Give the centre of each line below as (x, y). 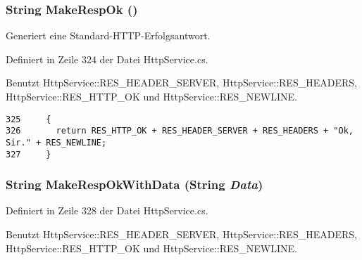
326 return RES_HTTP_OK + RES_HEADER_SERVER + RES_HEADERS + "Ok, (180, 131)
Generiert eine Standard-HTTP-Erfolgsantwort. (108, 35)
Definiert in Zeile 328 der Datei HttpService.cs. (107, 210)
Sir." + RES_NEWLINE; (56, 142)
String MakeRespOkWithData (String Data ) (135, 184)
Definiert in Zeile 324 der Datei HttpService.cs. (107, 59)
